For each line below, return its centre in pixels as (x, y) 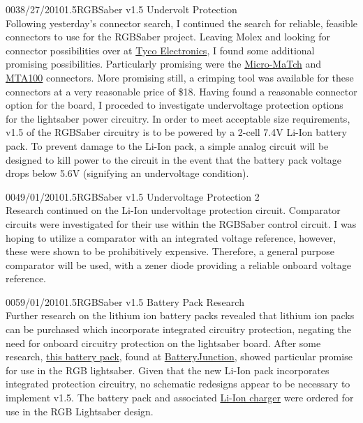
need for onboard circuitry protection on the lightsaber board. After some (163, 343)
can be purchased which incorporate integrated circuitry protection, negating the (179, 329)
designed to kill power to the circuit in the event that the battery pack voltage (173, 159)
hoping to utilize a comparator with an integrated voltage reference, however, (171, 237)
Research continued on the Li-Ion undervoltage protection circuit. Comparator (173, 210)
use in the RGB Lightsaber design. (80, 411)
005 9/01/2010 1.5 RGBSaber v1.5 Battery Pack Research (125, 301)
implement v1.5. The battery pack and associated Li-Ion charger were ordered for (180, 398)
